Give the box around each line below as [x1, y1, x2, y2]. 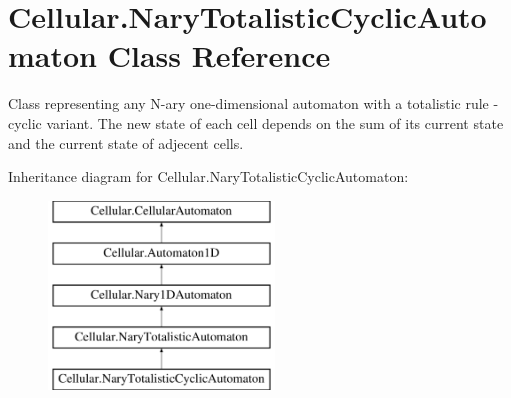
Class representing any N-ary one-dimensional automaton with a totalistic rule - [8, 93, 499, 114]
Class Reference [107, 35, 331, 76]
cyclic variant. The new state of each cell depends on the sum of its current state [8, 112, 504, 133]
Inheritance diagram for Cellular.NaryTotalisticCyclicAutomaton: [8, 166, 409, 187]
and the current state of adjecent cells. [8, 132, 244, 153]
